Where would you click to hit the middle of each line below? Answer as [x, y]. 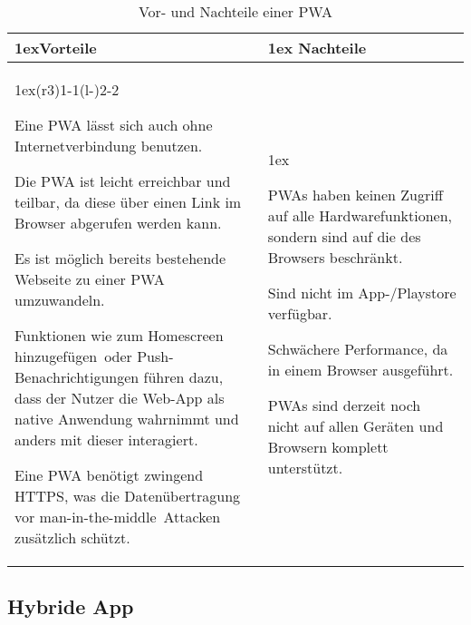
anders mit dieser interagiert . [106, 439]
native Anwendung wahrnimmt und [127, 419]
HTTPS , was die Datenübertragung [128, 496]
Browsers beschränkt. [335, 257]
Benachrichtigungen [77, 377]
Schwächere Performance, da [358, 349]
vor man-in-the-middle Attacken [118, 517]
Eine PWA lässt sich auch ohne [114, 125]
